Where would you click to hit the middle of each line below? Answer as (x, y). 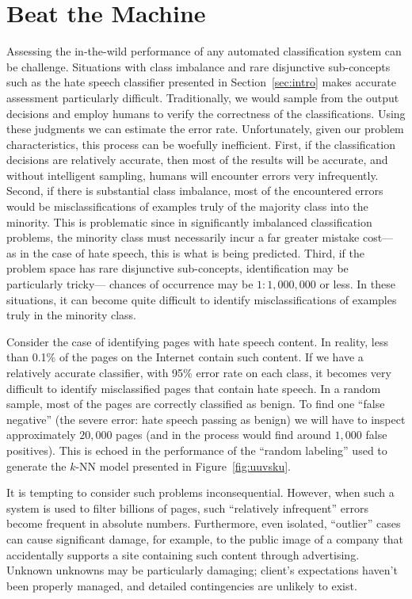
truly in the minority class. (71, 315)
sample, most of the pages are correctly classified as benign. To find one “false (196, 404)
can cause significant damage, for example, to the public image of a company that (205, 538)
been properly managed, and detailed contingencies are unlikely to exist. (182, 585)
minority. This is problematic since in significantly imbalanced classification (189, 221)
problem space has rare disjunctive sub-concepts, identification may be (177, 268)
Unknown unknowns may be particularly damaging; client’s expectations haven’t (202, 570)
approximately (41, 435)
